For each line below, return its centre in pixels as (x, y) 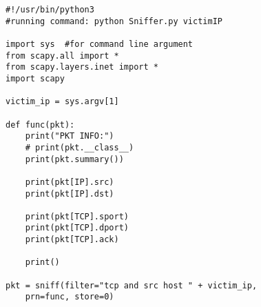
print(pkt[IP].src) (70, 182)
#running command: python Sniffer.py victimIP (114, 21)
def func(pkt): (40, 125)
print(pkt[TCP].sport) (77, 216)
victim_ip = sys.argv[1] (62, 102)
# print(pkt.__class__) (80, 147)
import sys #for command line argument (100, 44)
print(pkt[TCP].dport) (77, 228)
